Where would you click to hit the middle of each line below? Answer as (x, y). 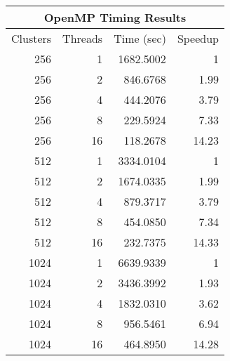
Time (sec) (140, 38)
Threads (83, 38)
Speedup (198, 38)
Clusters (32, 38)
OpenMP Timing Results (115, 17)
